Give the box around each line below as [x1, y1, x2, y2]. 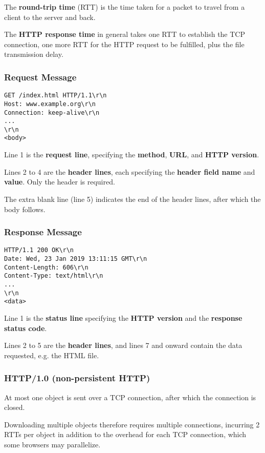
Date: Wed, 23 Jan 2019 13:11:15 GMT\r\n [4, 255, 147, 262]
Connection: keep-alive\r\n [4, 109, 100, 116]
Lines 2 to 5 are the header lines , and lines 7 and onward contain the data [4, 340, 242, 351]
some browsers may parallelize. [4, 439, 101, 449]
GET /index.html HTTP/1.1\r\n [4, 92, 107, 99]
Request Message [4, 70, 77, 83]
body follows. [4, 203, 46, 214]
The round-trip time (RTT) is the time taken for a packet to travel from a [4, 2, 245, 12]
